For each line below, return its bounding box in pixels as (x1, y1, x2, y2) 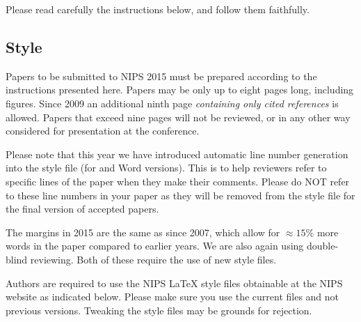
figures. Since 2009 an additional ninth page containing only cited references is (6, 95, 339, 110)
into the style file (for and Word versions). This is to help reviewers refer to (6, 160, 327, 175)
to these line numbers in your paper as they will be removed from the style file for (6, 187, 355, 202)
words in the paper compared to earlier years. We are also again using (6, 238, 304, 253)
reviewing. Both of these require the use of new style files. (30, 252, 277, 266)
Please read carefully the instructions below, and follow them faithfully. (6, 2, 310, 16)
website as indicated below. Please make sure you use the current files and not (6, 289, 339, 304)
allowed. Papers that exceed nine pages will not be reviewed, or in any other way (6, 109, 351, 124)
